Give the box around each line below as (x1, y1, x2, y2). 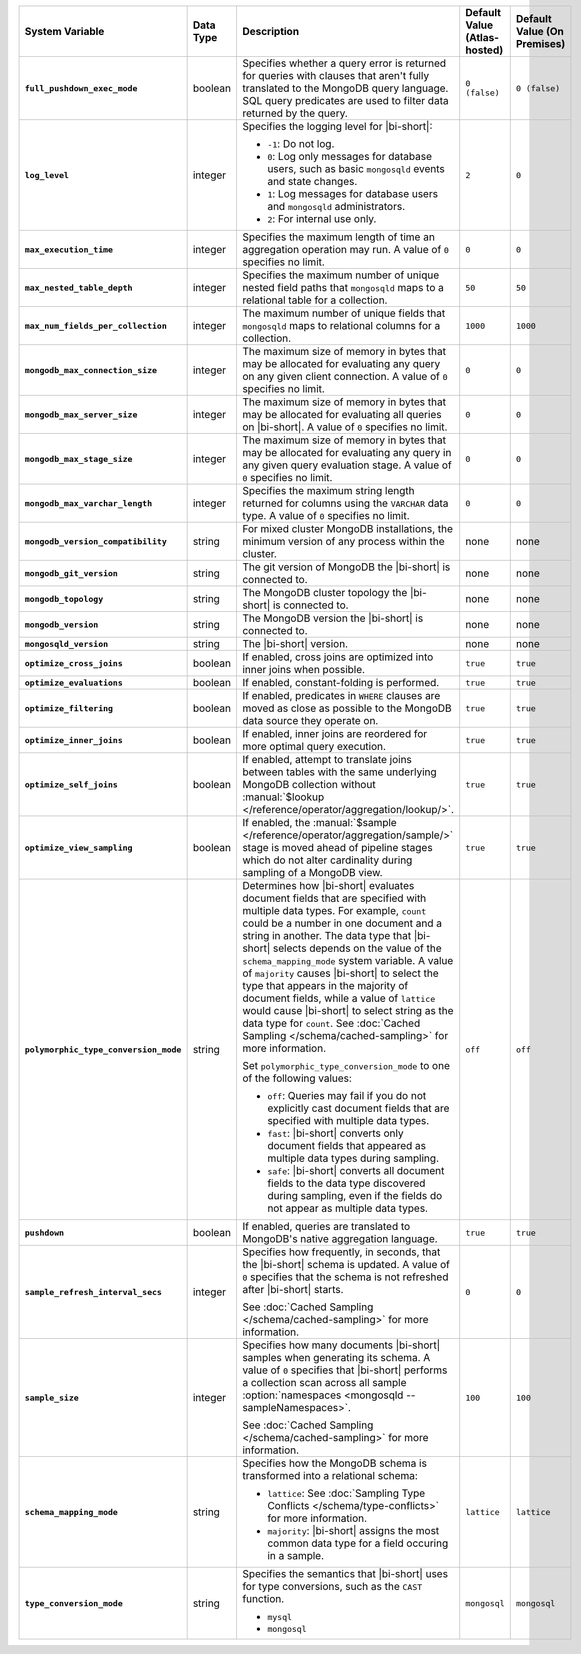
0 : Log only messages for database (266, 150, 432, 163)
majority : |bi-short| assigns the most (266, 1524, 440, 1537)
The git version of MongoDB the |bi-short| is (241, 560, 451, 574)
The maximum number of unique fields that (241, 306, 446, 320)
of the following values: (241, 1071, 352, 1085)
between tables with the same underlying (241, 765, 437, 779)
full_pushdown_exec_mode (24, 83, 138, 94)
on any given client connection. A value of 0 (241, 370, 449, 383)
